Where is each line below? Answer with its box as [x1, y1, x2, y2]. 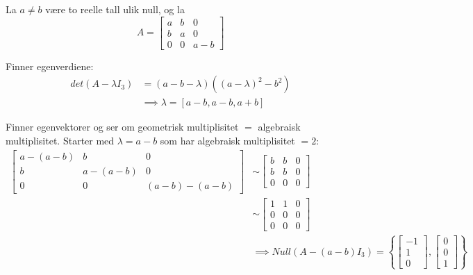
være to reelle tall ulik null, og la [45, 2, 185, 16]
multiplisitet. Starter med [6, 133, 115, 147]
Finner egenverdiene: [6, 58, 94, 73]
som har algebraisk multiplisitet [160, 133, 295, 147]
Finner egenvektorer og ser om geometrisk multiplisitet [6, 119, 239, 134]
